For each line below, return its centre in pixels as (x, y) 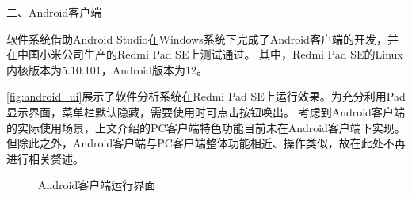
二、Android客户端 (54, 12)
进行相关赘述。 (45, 158)
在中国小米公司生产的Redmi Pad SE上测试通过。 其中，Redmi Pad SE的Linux (205, 54)
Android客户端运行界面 (97, 185)
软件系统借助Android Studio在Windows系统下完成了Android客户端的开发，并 (202, 38)
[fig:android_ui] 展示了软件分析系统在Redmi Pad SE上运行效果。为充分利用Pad (206, 96)
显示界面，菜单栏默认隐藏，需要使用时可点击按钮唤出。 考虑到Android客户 (200, 111)
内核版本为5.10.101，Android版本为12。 (107, 69)
